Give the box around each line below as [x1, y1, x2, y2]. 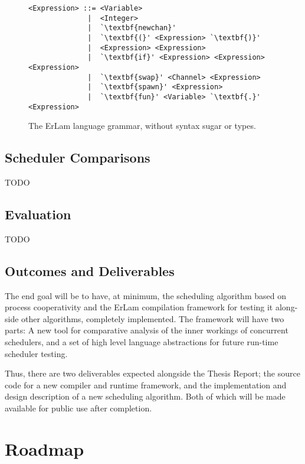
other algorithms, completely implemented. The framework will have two [21, 312, 284, 325]
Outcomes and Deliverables [5, 261, 175, 280]
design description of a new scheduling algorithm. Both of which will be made [5, 390, 286, 403]
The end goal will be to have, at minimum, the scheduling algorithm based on [5, 289, 286, 301]
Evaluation [5, 205, 71, 223]
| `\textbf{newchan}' [87, 24, 176, 33]
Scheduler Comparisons [5, 148, 150, 167]
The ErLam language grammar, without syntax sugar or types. [28, 119, 256, 132]
